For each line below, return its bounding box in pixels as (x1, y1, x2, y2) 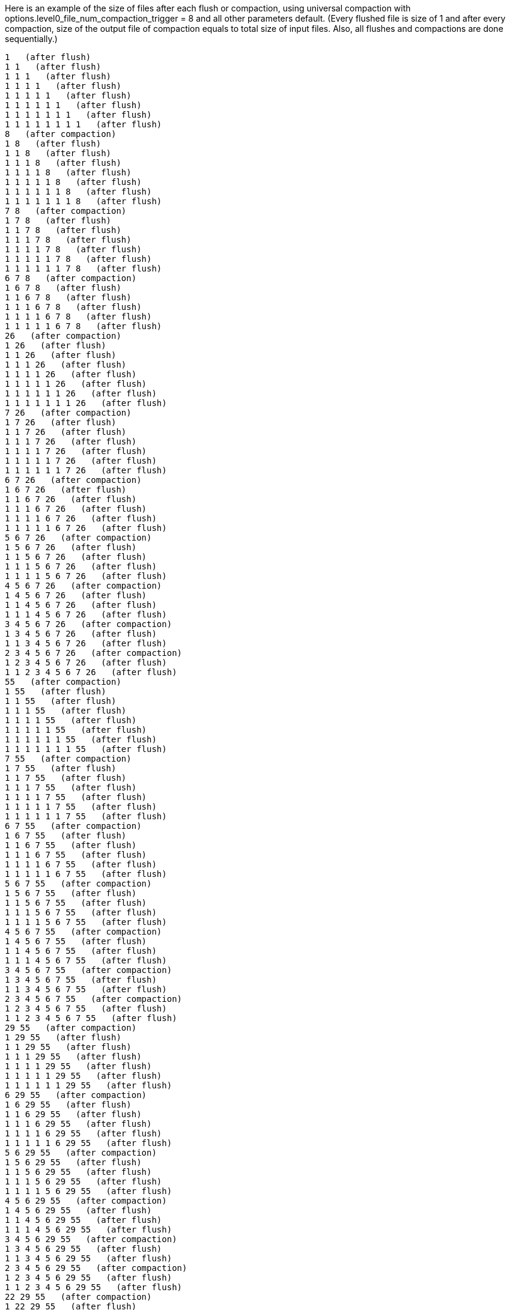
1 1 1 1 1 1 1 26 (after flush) (5, 398, 167, 408)
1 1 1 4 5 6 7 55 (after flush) (5, 956, 167, 965)
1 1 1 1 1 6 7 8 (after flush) (5, 321, 162, 331)
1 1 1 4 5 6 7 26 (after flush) (5, 610, 167, 619)
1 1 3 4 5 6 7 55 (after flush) (5, 984, 167, 994)
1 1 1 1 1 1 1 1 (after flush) (5, 120, 162, 129)
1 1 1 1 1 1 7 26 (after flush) (5, 465, 167, 475)
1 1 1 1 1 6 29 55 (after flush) (5, 1138, 172, 1148)
